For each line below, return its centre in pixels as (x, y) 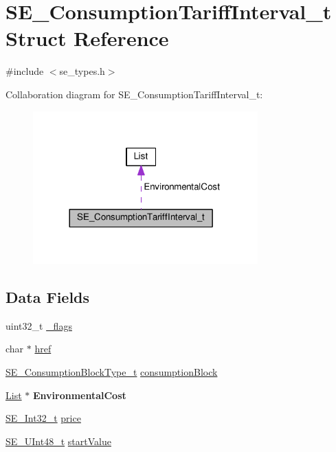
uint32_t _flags (39, 325)
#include (25, 71)
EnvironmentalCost (79, 395)
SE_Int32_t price (43, 418)
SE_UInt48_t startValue (58, 441)
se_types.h (82, 71)
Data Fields (48, 296)
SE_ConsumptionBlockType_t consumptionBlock (112, 371)
